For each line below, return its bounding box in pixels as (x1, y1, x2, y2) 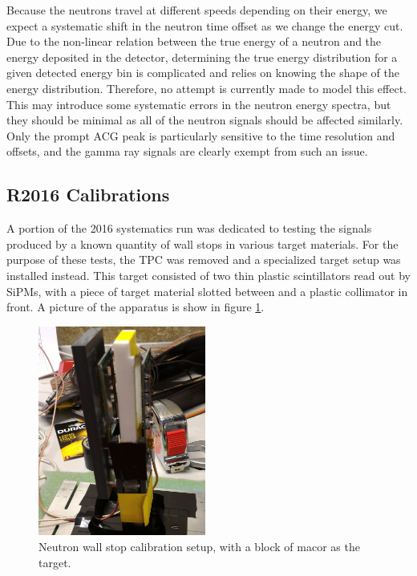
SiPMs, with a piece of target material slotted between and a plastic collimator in (6, 282, 408, 299)
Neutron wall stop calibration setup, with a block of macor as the (38, 538, 360, 554)
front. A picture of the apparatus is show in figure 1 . (6, 298, 265, 315)
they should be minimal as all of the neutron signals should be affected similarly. (6, 112, 403, 128)
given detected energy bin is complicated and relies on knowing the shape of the (6, 64, 399, 81)
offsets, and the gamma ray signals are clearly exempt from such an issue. (6, 143, 368, 160)
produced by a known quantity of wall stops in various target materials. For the (6, 235, 399, 252)
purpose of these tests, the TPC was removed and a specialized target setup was (6, 251, 401, 268)
